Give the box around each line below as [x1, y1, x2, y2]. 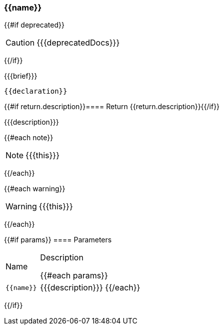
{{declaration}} [4, 87, 67, 96]
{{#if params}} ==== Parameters [4, 235, 112, 244]
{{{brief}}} [4, 72, 37, 81]
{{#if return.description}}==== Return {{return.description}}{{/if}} [4, 102, 220, 111]
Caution [5, 38, 35, 48]
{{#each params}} [40, 270, 108, 281]
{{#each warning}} [4, 184, 65, 193]
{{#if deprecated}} [4, 21, 64, 30]
